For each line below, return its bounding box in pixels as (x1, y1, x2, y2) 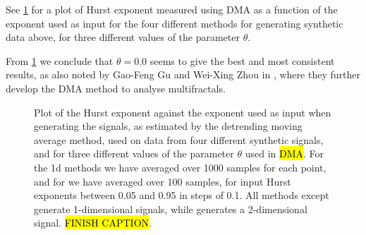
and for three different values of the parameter (34, 146, 234, 161)
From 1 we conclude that (6, 53, 114, 68)
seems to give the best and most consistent (150, 53, 335, 68)
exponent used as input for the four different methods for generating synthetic (6, 16, 343, 30)
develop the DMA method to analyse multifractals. (6, 80, 226, 95)
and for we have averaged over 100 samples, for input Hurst (34, 174, 291, 188)
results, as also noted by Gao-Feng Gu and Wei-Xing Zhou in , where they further (6, 67, 360, 82)
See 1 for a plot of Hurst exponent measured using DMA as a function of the (6, 2, 338, 16)
